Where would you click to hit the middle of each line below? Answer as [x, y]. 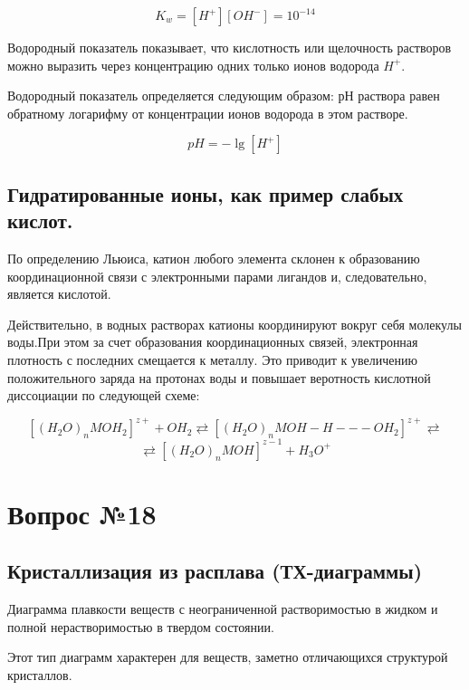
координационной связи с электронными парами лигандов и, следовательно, [217, 276]
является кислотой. [59, 294]
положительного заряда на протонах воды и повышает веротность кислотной [219, 377]
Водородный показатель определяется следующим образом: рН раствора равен [224, 96]
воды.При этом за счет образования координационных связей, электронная [213, 342]
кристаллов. [40, 675]
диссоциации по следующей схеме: [104, 395]
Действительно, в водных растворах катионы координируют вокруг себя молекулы [234, 324]
